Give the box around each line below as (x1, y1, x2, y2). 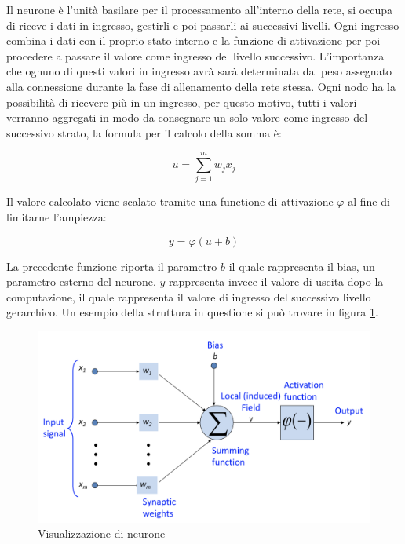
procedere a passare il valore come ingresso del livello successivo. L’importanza (6, 47, 385, 64)
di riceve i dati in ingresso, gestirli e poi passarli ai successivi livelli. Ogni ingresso (6, 16, 400, 33)
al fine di (348, 193, 390, 210)
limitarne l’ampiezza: (6, 209, 107, 225)
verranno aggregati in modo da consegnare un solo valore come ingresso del (6, 109, 368, 126)
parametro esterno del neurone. (6, 273, 156, 290)
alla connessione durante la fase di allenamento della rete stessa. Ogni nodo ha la (6, 78, 396, 94)
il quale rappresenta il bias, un (228, 257, 375, 274)
